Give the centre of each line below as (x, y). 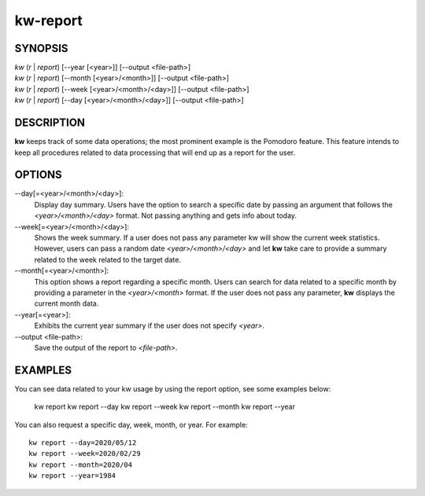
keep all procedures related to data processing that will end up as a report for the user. (155, 152)
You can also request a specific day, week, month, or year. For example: (131, 424)
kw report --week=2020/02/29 (85, 454)
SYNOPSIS (41, 48)
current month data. (67, 303)
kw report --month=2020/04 (81, 465)
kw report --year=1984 (72, 476)
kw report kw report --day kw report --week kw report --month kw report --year (164, 407)
